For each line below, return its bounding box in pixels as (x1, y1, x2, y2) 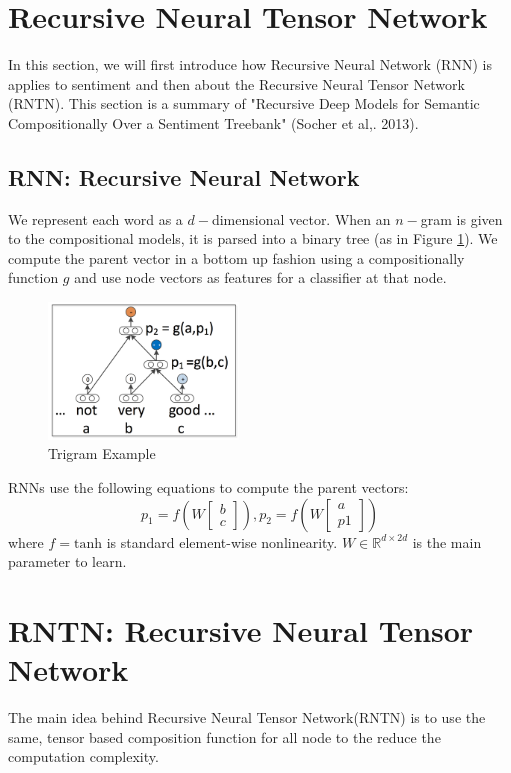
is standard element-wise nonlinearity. (106, 531, 338, 552)
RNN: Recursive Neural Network (8, 161, 360, 192)
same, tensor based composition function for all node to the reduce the (8, 726, 441, 747)
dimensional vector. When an (211, 208, 391, 229)
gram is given (420, 208, 503, 229)
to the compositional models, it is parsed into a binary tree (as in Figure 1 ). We (8, 228, 498, 249)
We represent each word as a (8, 208, 183, 229)
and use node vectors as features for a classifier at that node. (74, 267, 447, 288)
